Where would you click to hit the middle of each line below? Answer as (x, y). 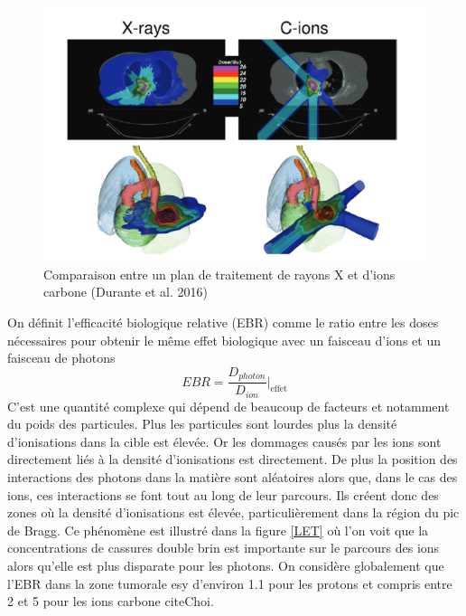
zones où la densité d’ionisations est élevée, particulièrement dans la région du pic (233, 512)
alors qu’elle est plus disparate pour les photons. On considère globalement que (226, 565)
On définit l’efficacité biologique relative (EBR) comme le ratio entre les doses (223, 322)
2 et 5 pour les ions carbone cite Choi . (111, 601)
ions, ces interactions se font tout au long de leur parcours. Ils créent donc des (223, 494)
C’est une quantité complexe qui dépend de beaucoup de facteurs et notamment (228, 406)
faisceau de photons (61, 358)
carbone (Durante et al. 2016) (126, 292)
